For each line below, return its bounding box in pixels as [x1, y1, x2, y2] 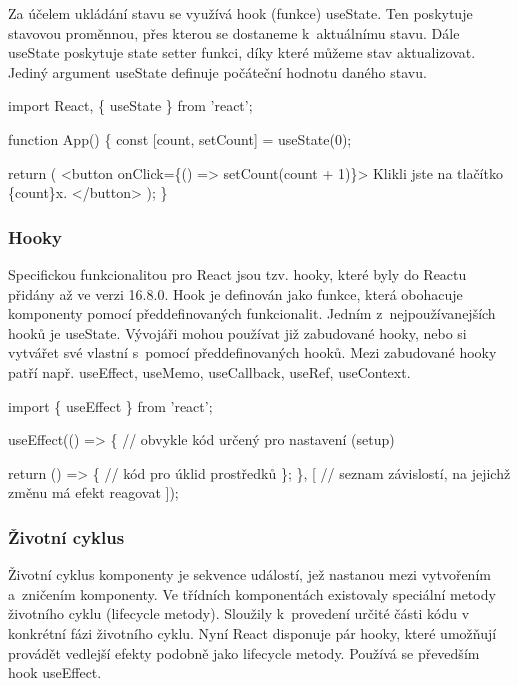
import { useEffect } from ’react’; [8, 395, 213, 416]
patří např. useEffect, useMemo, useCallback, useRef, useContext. [8, 361, 411, 382]
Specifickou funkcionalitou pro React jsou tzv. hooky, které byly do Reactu [8, 263, 467, 284]
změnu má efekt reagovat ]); [8, 482, 179, 503]
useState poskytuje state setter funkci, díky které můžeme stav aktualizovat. [8, 42, 476, 63]
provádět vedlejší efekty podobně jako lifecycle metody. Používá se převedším [8, 642, 480, 663]
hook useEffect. [8, 662, 102, 683]
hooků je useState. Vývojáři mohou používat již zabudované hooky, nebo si [8, 322, 467, 343]
